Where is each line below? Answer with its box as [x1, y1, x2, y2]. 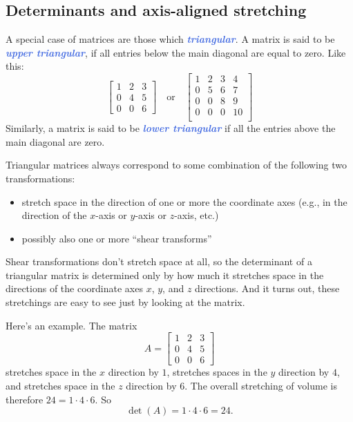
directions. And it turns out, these [195, 281, 340, 296]
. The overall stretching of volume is [184, 378, 337, 392]
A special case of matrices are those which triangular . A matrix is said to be [6, 32, 335, 46]
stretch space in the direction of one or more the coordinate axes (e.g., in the [21, 194, 347, 209]
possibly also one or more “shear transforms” [21, 231, 212, 245]
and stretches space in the [6, 378, 115, 392]
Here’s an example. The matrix [6, 318, 137, 332]
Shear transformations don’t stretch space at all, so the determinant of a [6, 254, 312, 269]
